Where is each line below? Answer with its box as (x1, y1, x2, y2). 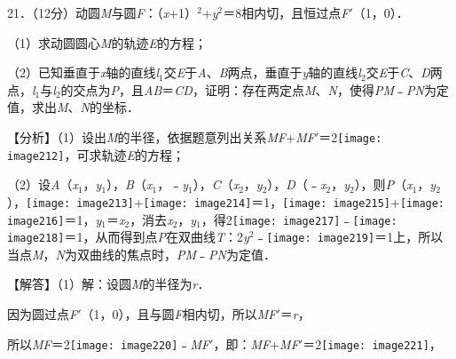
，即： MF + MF (213, 334, 299, 353)
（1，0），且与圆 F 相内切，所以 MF (81, 305, 277, 323)
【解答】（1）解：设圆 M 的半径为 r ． (7, 275, 210, 293)
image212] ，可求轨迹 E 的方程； (7, 145, 185, 164)
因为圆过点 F (7, 305, 78, 323)
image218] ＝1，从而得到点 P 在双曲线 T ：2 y (7, 227, 249, 246)
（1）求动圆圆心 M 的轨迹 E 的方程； (7, 33, 208, 52)
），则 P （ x (354, 175, 413, 194)
